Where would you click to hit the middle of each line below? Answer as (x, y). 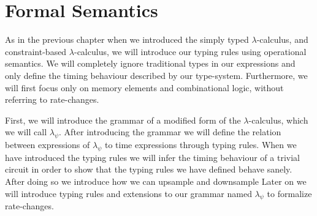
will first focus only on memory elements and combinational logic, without (144, 87)
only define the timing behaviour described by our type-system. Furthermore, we (156, 75)
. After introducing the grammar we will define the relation (170, 132)
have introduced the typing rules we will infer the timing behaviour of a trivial (152, 157)
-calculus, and (282, 39)
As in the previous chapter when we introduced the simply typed (127, 39)
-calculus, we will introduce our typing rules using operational (190, 51)
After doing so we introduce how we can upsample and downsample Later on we (156, 181)
